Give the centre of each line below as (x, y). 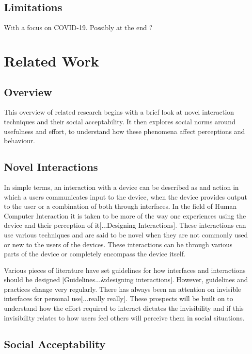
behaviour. (20, 141)
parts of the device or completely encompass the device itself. (95, 254)
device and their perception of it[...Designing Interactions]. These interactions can (125, 225)
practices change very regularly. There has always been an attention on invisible (123, 289)
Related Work (52, 60)
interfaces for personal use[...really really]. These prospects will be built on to (118, 298)
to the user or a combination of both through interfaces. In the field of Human (120, 206)
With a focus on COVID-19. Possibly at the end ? (78, 27)
